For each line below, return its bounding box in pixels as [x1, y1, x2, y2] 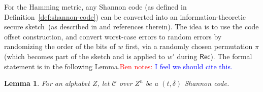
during [177, 51, 198, 61]
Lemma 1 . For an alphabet [4, 78, 90, 88]
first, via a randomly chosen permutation [125, 41, 253, 52]
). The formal [210, 51, 252, 61]
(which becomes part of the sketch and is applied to [4, 51, 165, 61]
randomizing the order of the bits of [4, 41, 116, 52]
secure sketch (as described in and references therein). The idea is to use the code [4, 21, 259, 32]
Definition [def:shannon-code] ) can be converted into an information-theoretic [4, 11, 246, 22]
